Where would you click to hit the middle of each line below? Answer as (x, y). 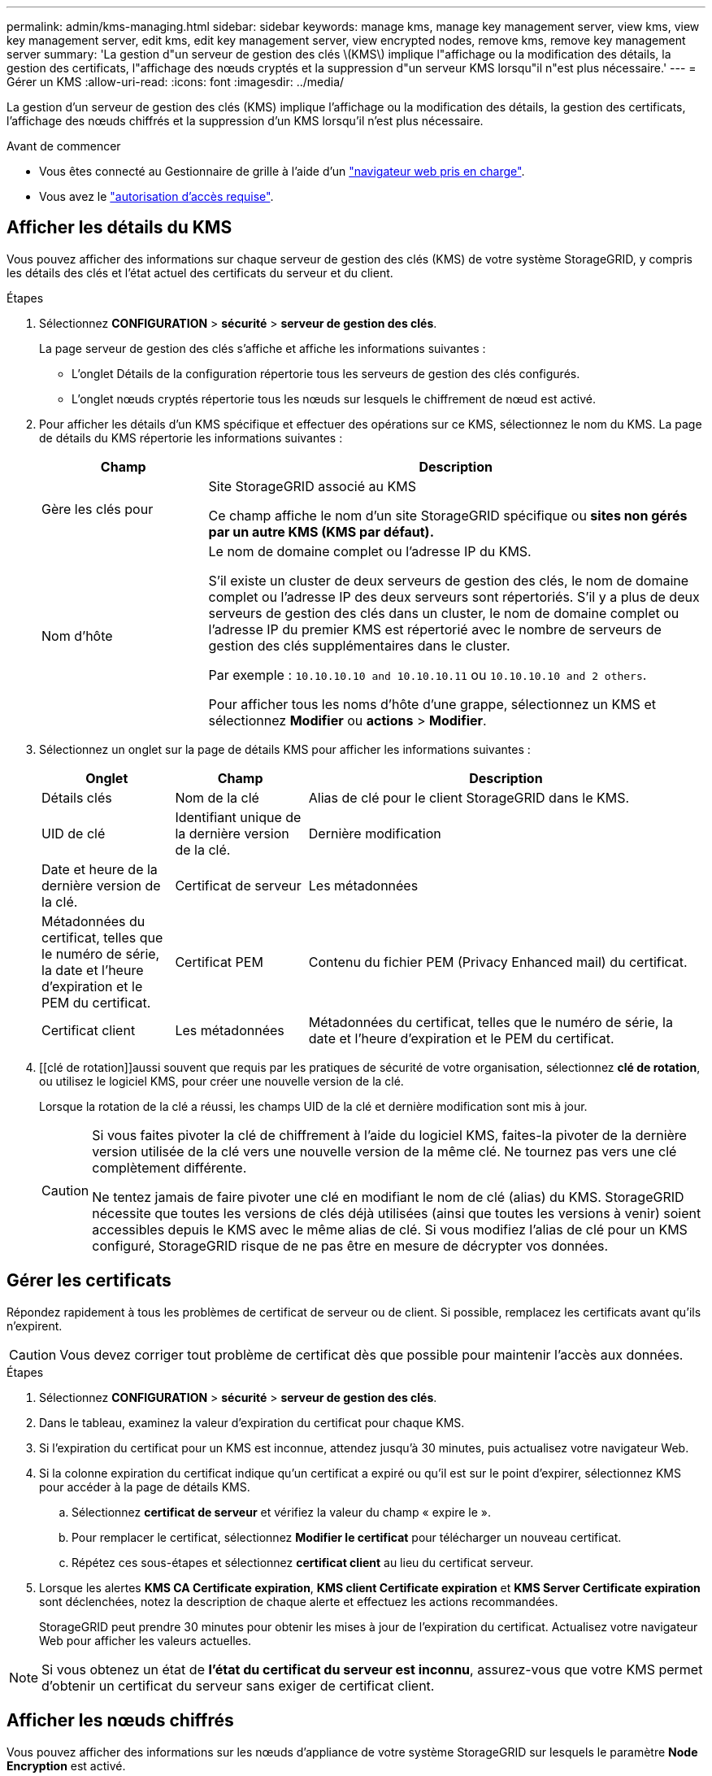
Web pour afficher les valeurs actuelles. (145, 1640)
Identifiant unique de (238, 817)
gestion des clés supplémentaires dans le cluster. (359, 645)
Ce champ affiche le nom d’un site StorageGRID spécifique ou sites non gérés (448, 515)
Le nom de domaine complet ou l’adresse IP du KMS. (370, 551)
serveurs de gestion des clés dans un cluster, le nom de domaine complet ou (444, 613)
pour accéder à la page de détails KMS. (145, 1487)
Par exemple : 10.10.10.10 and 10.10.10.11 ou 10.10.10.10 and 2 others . (428, 675)
